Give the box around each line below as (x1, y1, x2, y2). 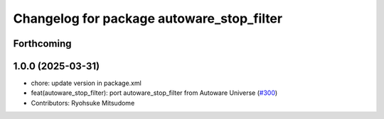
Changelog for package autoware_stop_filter (13, 11, 283, 26)
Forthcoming (13, 38, 72, 50)
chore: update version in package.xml (31, 79, 142, 88)
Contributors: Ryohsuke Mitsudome (31, 98, 135, 107)
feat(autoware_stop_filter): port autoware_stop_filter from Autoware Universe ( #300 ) (31, 89, 278, 97)
